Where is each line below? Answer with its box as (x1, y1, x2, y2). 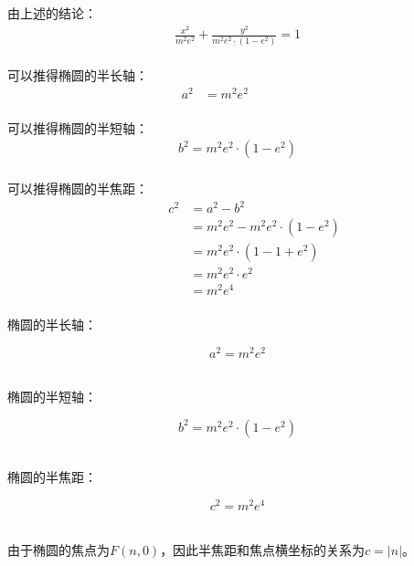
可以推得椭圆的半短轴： (7, 118, 148, 137)
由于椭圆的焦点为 (7, 540, 110, 559)
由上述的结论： (7, 4, 97, 22)
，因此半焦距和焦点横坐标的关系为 (160, 540, 366, 559)
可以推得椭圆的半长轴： (7, 66, 148, 85)
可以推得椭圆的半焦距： (7, 178, 148, 197)
